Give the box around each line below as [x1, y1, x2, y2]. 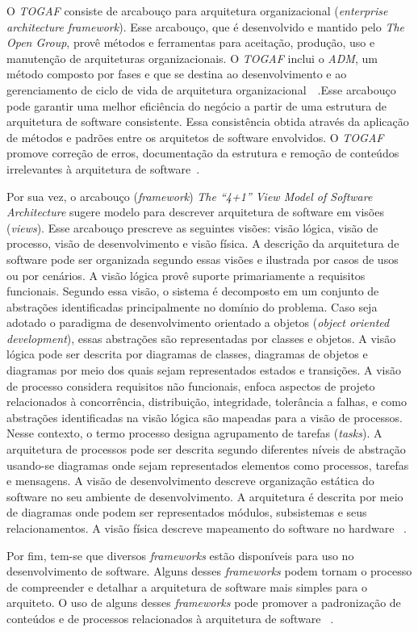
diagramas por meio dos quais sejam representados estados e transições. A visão [6, 362, 402, 379]
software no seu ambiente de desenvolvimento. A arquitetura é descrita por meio [6, 488, 403, 504]
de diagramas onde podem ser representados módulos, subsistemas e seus [6, 504, 367, 521]
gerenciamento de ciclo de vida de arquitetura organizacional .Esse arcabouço [6, 81, 396, 98]
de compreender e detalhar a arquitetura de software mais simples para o [6, 578, 367, 595]
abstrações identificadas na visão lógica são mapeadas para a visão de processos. [6, 408, 403, 425]
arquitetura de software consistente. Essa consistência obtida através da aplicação [6, 113, 409, 130]
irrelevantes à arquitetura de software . [6, 160, 200, 177]
